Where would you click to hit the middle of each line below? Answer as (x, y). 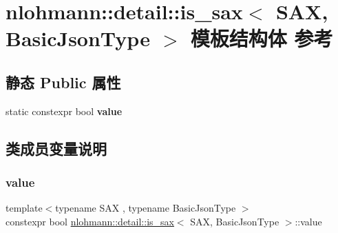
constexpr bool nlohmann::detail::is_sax (90, 221)
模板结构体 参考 (262, 38)
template (24, 208)
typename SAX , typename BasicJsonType (146, 208)
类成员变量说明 (56, 148)
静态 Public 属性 (63, 82)
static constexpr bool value (64, 111)
